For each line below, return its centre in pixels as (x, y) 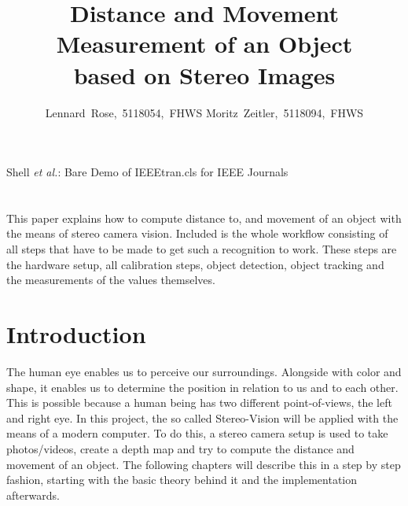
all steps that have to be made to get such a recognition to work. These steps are (202, 249)
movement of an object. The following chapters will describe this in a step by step (204, 464)
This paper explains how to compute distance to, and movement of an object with (204, 218)
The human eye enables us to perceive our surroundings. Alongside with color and (204, 371)
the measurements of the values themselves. (111, 280)
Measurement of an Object (204, 44)
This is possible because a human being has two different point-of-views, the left (199, 403)
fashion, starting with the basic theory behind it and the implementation (182, 480)
